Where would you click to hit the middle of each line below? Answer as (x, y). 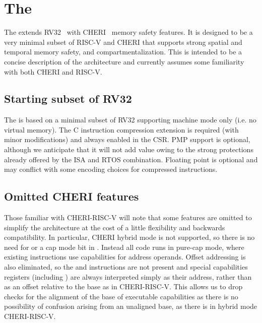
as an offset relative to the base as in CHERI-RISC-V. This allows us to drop (123, 286)
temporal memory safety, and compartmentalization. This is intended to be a (123, 52)
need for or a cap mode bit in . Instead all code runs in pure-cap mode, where (124, 247)
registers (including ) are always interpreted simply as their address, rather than (128, 276)
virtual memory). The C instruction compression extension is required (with (121, 129)
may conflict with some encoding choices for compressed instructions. (111, 169)
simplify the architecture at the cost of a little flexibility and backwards (115, 227)
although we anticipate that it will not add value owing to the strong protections (129, 149)
